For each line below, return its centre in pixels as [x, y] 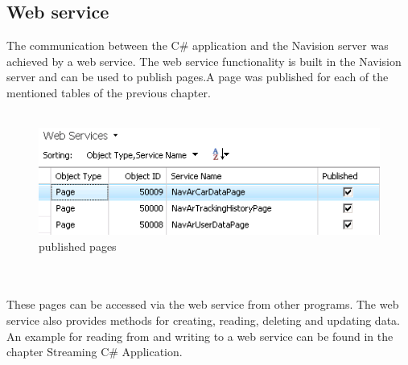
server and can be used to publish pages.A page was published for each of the [198, 77]
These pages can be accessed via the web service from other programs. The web [203, 304]
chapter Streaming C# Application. [95, 352]
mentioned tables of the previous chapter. [109, 92]
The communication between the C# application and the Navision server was [198, 45]
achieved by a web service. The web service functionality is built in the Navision [204, 61]
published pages [78, 246]
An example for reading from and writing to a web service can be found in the [200, 336]
